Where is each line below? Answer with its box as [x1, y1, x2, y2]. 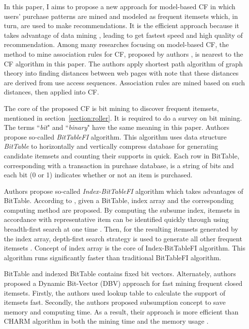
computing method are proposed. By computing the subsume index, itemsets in [4, 204, 240, 215]
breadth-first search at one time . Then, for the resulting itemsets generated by [4, 224, 238, 234]
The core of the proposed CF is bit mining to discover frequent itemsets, [4, 103, 219, 113]
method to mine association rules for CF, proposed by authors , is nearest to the [4, 48, 243, 59]
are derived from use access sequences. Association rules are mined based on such [4, 77, 245, 87]
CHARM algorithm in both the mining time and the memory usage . [4, 316, 209, 326]
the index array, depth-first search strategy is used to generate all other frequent [4, 233, 242, 243]
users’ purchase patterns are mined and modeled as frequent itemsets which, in [4, 11, 238, 21]
